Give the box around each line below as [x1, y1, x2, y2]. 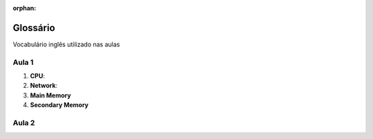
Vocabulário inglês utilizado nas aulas [12, 40, 120, 48]
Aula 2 [12, 118, 35, 127]
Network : [30, 82, 58, 90]
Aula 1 [12, 57, 34, 67]
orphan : [12, 4, 37, 12]
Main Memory [30, 91, 72, 100]
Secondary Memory [30, 101, 89, 109]
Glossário [12, 21, 55, 34]
